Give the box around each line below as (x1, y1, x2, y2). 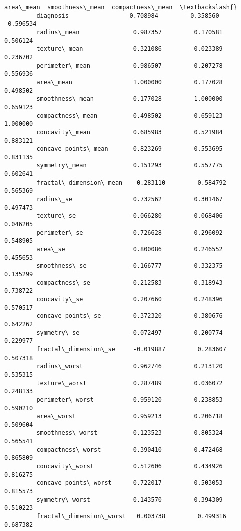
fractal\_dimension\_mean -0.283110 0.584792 (36, 179, 226, 186)
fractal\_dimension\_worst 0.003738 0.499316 (36, 513, 226, 520)
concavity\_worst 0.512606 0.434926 (36, 463, 223, 470)
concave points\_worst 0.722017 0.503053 (36, 479, 223, 487)
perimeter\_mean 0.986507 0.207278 (36, 62, 223, 69)
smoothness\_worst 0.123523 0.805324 (36, 429, 223, 437)
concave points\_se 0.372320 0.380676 (36, 312, 223, 320)
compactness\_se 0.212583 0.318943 (36, 279, 223, 286)
